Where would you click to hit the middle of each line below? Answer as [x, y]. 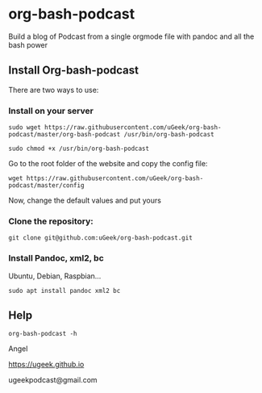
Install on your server [51, 111]
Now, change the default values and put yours [85, 201]
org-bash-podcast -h [43, 334]
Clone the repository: [51, 221]
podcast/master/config [46, 186]
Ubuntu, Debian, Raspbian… [55, 276]
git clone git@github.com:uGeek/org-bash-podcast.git [101, 238]
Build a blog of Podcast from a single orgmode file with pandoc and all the [131, 36]
